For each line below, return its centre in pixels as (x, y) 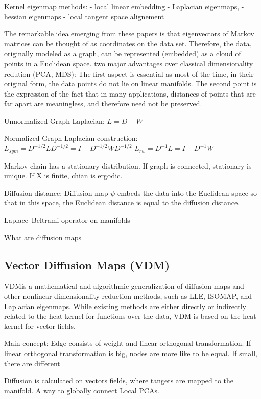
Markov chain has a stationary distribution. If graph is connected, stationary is (128, 165)
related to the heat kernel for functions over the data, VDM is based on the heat (130, 316)
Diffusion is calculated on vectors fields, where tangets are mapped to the (119, 380)
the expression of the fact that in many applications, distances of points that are (130, 93)
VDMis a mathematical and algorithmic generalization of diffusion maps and (124, 286)
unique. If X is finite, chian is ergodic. (63, 175)
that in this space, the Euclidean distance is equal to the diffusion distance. (122, 203)
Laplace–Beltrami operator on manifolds (67, 219)
